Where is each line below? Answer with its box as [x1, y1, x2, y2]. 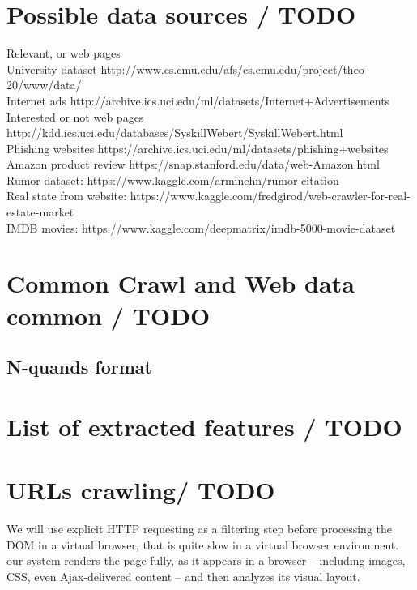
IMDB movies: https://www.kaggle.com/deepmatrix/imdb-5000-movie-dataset [6, 219, 396, 236]
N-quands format [6, 354, 152, 379]
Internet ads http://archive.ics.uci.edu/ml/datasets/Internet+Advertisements [6, 92, 390, 109]
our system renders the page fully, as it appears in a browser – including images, [6, 552, 406, 569]
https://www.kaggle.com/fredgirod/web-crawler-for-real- [130, 187, 411, 204]
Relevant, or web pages [6, 45, 121, 62]
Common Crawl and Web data [6, 267, 355, 300]
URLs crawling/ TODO [6, 473, 275, 507]
